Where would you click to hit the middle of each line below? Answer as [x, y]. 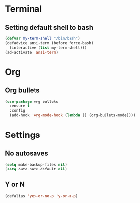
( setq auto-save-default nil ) [36, 169]
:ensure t [19, 106]
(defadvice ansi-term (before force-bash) [49, 43]
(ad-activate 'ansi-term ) [32, 52]
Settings [23, 135]
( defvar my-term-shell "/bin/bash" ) [43, 38]
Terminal [24, 9]
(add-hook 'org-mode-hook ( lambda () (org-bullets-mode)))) [72, 115]
